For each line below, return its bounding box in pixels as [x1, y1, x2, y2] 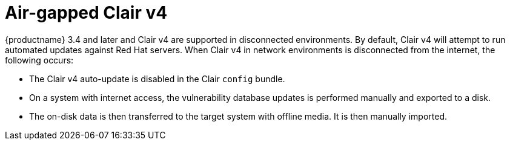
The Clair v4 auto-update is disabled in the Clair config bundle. [29, 73, 285, 84]
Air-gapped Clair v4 [5, 2, 168, 23]
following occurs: [5, 54, 74, 65]
